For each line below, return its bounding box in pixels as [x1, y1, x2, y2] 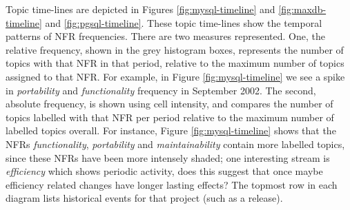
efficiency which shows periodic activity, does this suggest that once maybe [6, 164, 323, 178]
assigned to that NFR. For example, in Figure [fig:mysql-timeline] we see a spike [6, 69, 345, 83]
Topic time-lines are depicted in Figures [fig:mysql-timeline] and [6, 2, 275, 16]
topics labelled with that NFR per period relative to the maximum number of [6, 109, 334, 124]
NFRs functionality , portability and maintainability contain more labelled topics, [6, 136, 345, 151]
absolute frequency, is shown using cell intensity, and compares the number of [6, 96, 333, 111]
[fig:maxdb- [278, 2, 327, 16]
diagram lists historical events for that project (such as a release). [6, 191, 283, 205]
